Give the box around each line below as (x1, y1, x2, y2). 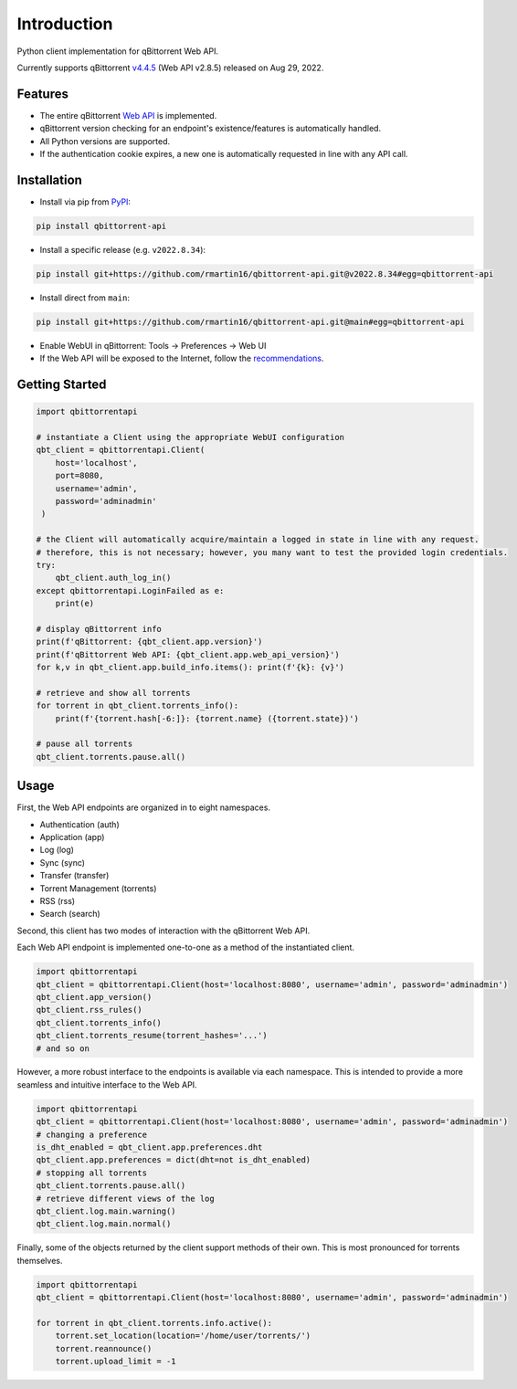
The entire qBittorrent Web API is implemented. (39, 110, 217, 121)
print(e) (55, 598, 95, 609)
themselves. (16, 1255, 63, 1266)
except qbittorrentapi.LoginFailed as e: (36, 585, 225, 595)
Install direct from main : (39, 292, 130, 303)
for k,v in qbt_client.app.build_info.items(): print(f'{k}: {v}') (36, 662, 345, 673)
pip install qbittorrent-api (36, 220, 167, 231)
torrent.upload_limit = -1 (55, 1356, 177, 1367)
